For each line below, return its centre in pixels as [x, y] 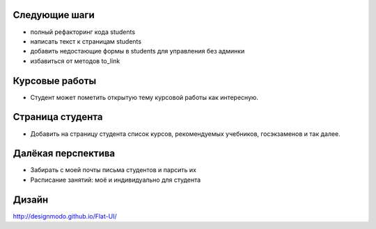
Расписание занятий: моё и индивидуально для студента [116, 180]
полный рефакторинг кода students [83, 32]
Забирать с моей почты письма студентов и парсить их [113, 170]
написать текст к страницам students [86, 41]
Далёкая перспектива [64, 154]
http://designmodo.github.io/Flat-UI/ [65, 216]
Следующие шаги [54, 15]
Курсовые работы [55, 81]
